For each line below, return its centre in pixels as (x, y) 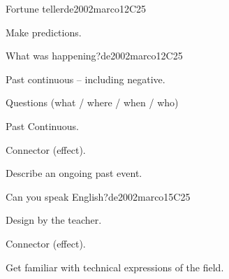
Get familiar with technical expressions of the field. (115, 267)
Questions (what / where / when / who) (92, 102)
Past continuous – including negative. (86, 79)
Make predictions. (44, 32)
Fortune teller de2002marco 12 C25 (76, 8)
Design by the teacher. (54, 220)
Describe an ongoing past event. (74, 173)
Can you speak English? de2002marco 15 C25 (98, 196)
